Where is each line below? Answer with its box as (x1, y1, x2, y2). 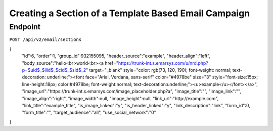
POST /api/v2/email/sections (9, 37, 82, 42)
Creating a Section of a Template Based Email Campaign (9, 8, 250, 19)
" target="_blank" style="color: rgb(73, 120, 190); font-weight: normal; (86, 67, 232, 73)
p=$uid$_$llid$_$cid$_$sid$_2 (22, 67, 86, 73)
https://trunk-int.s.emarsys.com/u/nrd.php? (118, 60, 208, 66)
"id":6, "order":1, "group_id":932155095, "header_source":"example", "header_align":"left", (22, 53, 211, 59)
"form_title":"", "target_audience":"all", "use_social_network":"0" (22, 109, 156, 116)
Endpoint (9, 22, 40, 31)
